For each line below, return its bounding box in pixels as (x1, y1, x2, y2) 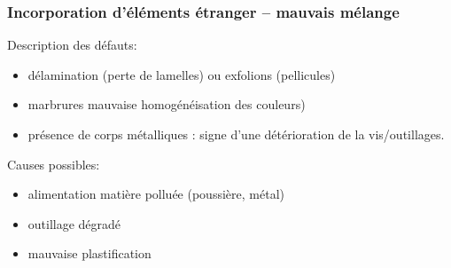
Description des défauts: (7, 35, 137, 54)
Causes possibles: (7, 154, 100, 173)
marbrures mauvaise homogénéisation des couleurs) (27, 95, 306, 114)
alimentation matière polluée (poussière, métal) (27, 185, 284, 203)
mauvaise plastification (27, 244, 152, 263)
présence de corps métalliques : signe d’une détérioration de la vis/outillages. (27, 125, 445, 143)
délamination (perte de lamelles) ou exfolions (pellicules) (27, 65, 336, 83)
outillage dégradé (27, 214, 121, 233)
